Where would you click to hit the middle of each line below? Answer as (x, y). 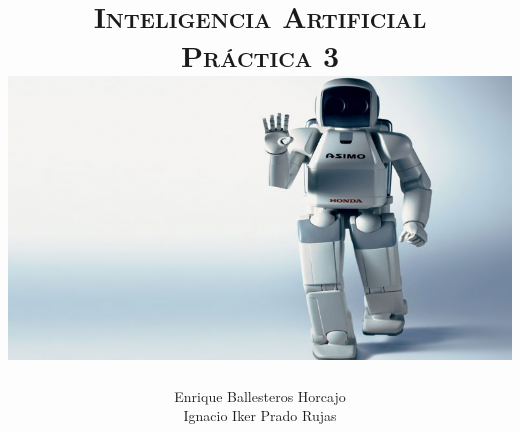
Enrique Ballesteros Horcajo (260, 395)
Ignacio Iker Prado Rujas (260, 415)
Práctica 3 (260, 55)
